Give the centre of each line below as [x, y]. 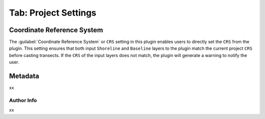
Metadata [24, 76]
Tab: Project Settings [53, 13]
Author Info [23, 100]
